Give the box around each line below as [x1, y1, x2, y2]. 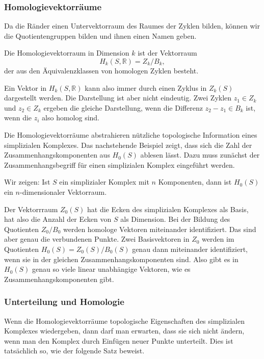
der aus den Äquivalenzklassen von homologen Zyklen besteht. [4, 65, 199, 75]
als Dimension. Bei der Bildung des [120, 214, 230, 224]
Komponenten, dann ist [158, 176, 232, 187]
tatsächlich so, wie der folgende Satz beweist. [4, 345, 145, 356]
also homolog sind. [42, 112, 100, 123]
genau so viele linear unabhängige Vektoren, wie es [32, 264, 191, 274]
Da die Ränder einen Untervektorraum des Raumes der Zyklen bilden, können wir [4, 20, 260, 31]
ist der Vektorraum [138, 47, 197, 58]
